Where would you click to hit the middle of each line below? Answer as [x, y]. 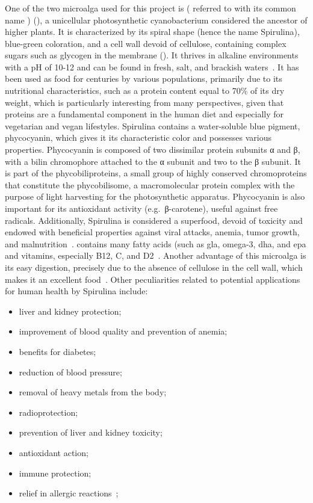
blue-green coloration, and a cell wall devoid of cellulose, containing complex [146, 43]
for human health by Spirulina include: [76, 291]
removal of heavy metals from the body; [93, 392]
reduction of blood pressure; [70, 372]
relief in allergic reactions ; [69, 493]
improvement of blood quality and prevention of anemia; [123, 331]
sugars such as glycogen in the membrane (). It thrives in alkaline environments [152, 55]
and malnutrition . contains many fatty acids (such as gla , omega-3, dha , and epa [156, 243]
